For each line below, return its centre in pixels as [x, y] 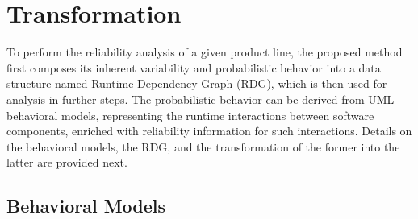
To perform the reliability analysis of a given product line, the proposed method [205, 52]
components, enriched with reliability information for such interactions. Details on [209, 131]
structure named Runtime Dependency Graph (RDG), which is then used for [197, 83]
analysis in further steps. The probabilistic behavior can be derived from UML [201, 99]
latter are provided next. [67, 162]
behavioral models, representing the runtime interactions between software [190, 115]
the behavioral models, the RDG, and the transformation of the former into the [203, 146]
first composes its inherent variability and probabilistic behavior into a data [194, 67]
